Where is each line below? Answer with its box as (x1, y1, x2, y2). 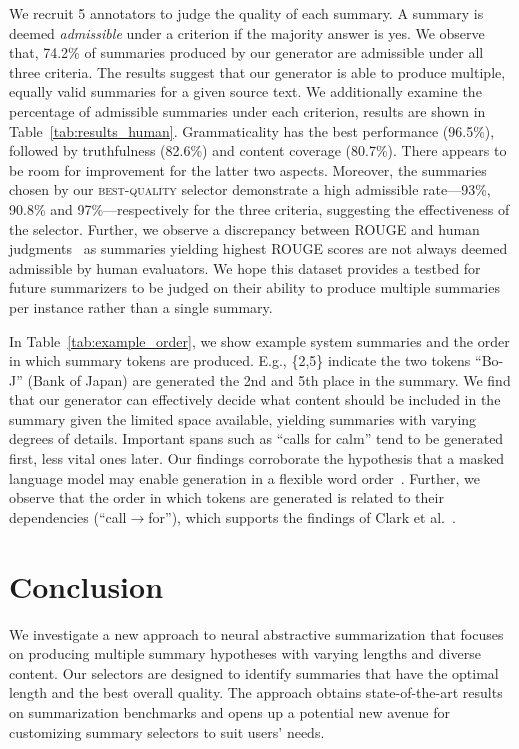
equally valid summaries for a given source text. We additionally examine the (9, 81, 482, 102)
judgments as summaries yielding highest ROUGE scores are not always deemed (9, 238, 508, 259)
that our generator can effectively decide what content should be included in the (9, 389, 501, 410)
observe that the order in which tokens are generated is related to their (9, 487, 444, 508)
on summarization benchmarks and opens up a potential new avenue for (9, 701, 450, 722)
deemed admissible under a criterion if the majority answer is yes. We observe (9, 22, 485, 43)
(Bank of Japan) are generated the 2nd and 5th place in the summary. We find (27, 369, 511, 390)
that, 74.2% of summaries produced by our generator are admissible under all (9, 42, 484, 63)
